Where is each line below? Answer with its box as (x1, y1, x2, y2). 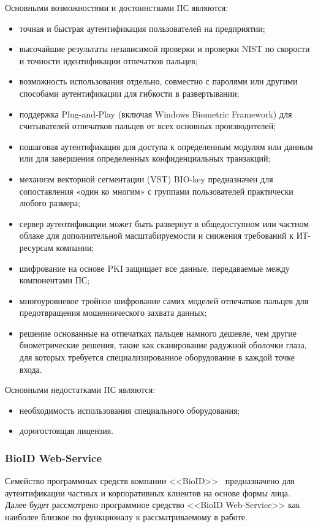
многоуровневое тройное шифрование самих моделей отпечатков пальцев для (19, 294, 309, 307)
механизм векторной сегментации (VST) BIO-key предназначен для (19, 172, 273, 185)
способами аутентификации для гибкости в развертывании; (19, 86, 240, 99)
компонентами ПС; (19, 274, 90, 286)
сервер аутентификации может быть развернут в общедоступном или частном (19, 217, 309, 230)
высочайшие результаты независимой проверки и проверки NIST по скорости (19, 42, 310, 55)
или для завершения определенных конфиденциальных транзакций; (19, 152, 271, 165)
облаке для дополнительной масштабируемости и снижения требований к (19, 229, 294, 242)
